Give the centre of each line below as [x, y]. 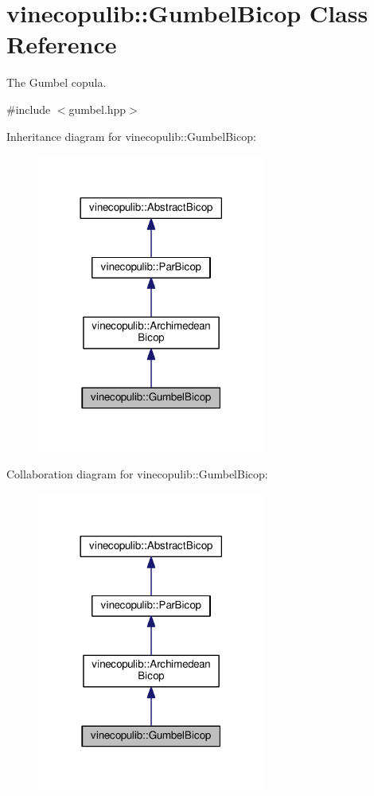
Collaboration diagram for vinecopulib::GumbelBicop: [137, 473]
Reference [62, 44]
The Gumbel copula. [56, 82]
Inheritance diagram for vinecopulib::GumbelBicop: [131, 136]
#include [29, 109]
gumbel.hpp [97, 109]
